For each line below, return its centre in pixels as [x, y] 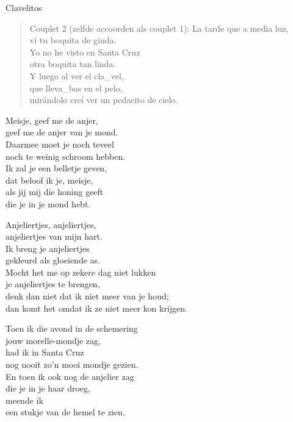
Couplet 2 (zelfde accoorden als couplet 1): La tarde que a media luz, [159, 28]
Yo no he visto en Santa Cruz [85, 52]
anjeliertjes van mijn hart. [54, 236]
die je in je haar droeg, [48, 388]
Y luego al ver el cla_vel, [77, 75]
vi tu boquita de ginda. [73, 40]
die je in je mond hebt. [48, 203]
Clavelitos [24, 7]
